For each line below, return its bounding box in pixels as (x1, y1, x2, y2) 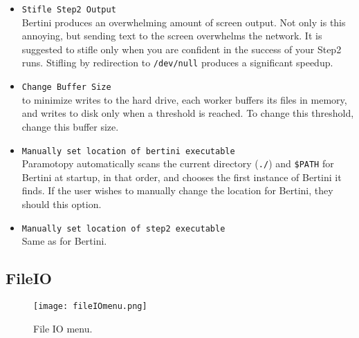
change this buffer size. (21, 119, 119, 133)
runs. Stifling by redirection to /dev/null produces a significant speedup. (21, 55, 333, 70)
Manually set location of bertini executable (21, 146, 235, 156)
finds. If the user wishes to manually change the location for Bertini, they (21, 183, 333, 198)
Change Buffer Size (21, 82, 111, 93)
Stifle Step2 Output (21, 5, 116, 15)
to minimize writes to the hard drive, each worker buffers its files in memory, (21, 92, 347, 106)
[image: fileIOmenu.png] (33, 301, 147, 312)
